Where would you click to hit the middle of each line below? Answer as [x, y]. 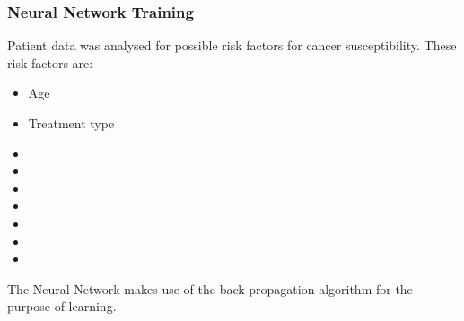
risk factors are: [50, 62]
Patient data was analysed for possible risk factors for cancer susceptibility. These [232, 45]
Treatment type [71, 123]
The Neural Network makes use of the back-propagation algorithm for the [210, 288]
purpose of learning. [62, 306]
